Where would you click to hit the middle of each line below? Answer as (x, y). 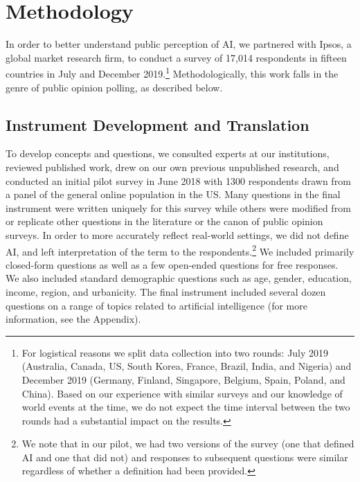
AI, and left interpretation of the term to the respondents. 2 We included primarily (180, 250)
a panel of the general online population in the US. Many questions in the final (173, 194)
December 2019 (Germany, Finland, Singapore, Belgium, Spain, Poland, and (183, 379)
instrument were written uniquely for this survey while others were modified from (178, 207)
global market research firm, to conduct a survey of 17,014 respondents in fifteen (176, 57)
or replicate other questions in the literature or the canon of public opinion (164, 221)
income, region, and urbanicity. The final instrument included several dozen (166, 291)
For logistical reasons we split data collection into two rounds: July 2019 (175, 352)
